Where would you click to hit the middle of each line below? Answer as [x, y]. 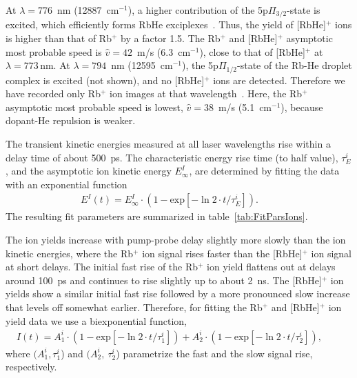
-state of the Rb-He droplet [295, 65]
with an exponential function [67, 184]
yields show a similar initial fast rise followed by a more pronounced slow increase [178, 294]
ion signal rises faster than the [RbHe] [222, 253]
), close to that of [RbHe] [252, 51]
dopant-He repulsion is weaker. [71, 120]
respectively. [31, 367]
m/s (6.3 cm [164, 51]
